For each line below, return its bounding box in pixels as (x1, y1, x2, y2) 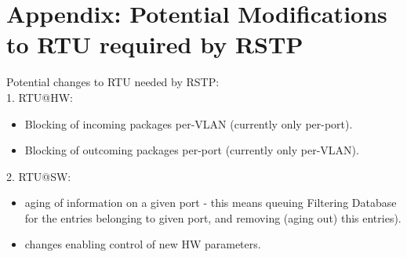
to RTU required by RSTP (6, 28, 303, 60)
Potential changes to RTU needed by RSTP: (6, 74, 220, 90)
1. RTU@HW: (6, 89, 73, 105)
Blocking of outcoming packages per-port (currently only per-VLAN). (24, 142, 359, 158)
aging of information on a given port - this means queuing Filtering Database (24, 194, 397, 211)
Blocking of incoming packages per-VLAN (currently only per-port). (24, 115, 353, 132)
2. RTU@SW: (6, 168, 71, 184)
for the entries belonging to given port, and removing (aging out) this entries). (24, 209, 402, 226)
